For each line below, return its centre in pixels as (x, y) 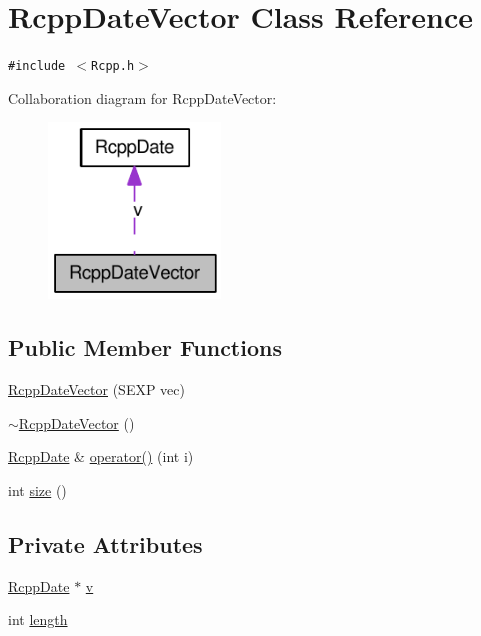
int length (38, 619)
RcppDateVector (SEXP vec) (96, 389)
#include (37, 66)
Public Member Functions (145, 347)
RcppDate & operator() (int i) (101, 456)
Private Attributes (105, 543)
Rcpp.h (113, 66)
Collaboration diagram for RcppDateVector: (142, 97)
